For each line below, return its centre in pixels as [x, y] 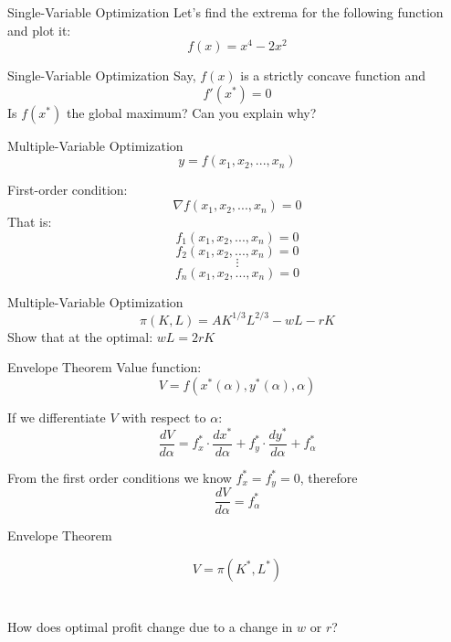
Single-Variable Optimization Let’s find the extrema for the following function [225, 12]
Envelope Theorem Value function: [105, 367]
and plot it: [39, 30]
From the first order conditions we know [120, 477]
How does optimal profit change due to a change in [150, 626]
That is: [30, 222]
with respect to [164, 417]
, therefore [329, 477]
